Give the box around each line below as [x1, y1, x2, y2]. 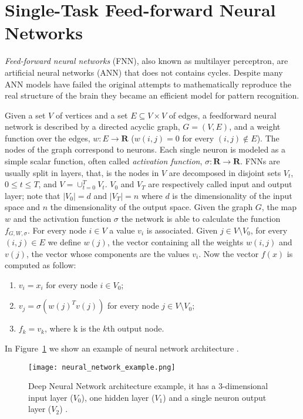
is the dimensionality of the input [172, 189, 292, 201]
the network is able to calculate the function [121, 212, 281, 225]
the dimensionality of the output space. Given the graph [50, 201, 253, 213]
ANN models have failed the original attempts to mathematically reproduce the [5, 77, 291, 90]
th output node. [107, 322, 164, 334]
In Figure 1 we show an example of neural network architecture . [5, 342, 239, 354]
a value [109, 224, 135, 236]
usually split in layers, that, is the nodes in [5, 166, 159, 178]
